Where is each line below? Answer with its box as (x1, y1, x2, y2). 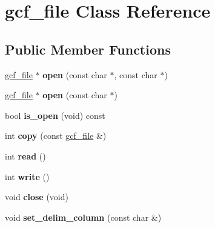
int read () (5, 149, 46, 162)
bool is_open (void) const (5, 109, 105, 121)
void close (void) (5, 190, 68, 203)
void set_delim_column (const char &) (5, 210, 162, 223)
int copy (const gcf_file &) (5, 129, 107, 142)
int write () (5, 170, 50, 183)
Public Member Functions (5, 39, 171, 58)
